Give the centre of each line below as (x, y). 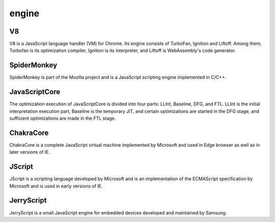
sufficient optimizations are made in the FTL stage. (63, 118)
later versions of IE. (30, 152)
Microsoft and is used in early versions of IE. (56, 186)
